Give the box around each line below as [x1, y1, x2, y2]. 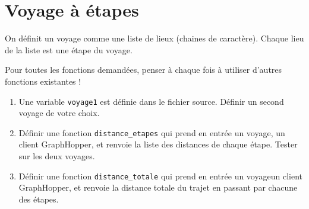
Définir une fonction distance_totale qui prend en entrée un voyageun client [18, 169, 302, 182]
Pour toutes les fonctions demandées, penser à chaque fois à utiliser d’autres [5, 63, 282, 76]
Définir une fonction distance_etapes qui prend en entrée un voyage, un [18, 126, 285, 139]
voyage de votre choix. [18, 107, 100, 119]
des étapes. [18, 192, 59, 205]
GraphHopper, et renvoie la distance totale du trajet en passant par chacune [18, 181, 298, 194]
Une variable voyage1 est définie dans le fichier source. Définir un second [18, 95, 284, 107]
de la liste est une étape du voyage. [5, 43, 133, 56]
